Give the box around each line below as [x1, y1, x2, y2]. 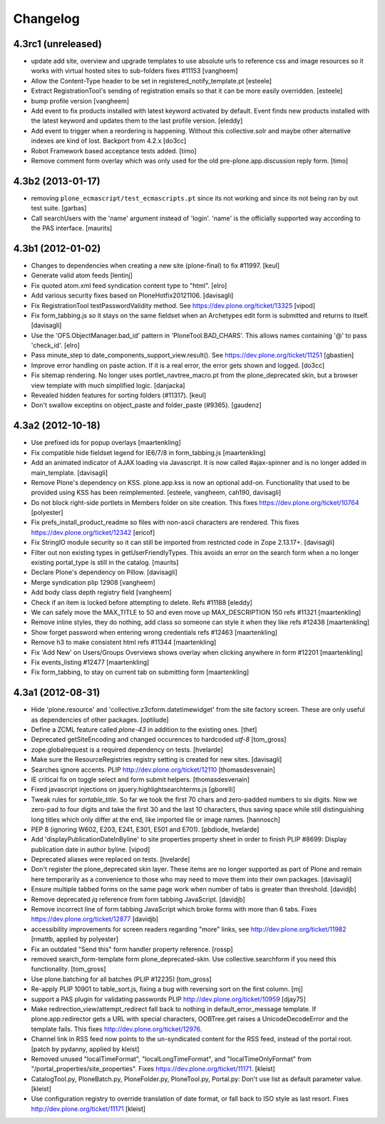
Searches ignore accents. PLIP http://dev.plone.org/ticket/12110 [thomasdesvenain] [31, 765, 276, 774]
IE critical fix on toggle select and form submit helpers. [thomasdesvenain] [31, 775, 250, 784]
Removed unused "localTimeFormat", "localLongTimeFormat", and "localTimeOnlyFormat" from [31, 1054, 312, 1063]
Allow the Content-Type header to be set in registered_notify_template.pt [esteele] [31, 76, 272, 85]
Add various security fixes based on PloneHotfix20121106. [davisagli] [31, 291, 234, 300]
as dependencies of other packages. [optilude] [31, 715, 169, 724]
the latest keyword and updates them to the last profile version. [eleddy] [31, 116, 243, 125]
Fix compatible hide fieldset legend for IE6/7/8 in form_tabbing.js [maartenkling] [31, 448, 266, 456]
